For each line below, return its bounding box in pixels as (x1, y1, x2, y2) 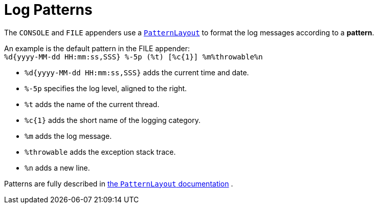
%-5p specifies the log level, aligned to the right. (25, 84, 187, 93)
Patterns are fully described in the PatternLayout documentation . (4, 179, 233, 188)
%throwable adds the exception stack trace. (25, 147, 176, 156)
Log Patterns (4, 1, 93, 18)
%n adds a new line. (25, 163, 90, 172)
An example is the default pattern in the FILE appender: (4, 44, 190, 53)
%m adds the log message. (25, 131, 112, 140)
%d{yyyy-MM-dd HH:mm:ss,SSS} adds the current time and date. (25, 68, 249, 77)
